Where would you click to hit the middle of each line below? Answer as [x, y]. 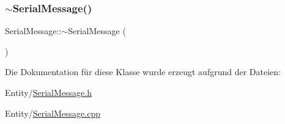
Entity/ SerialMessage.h [48, 92]
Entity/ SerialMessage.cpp [53, 113]
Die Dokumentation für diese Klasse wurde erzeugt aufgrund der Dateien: [143, 72]
